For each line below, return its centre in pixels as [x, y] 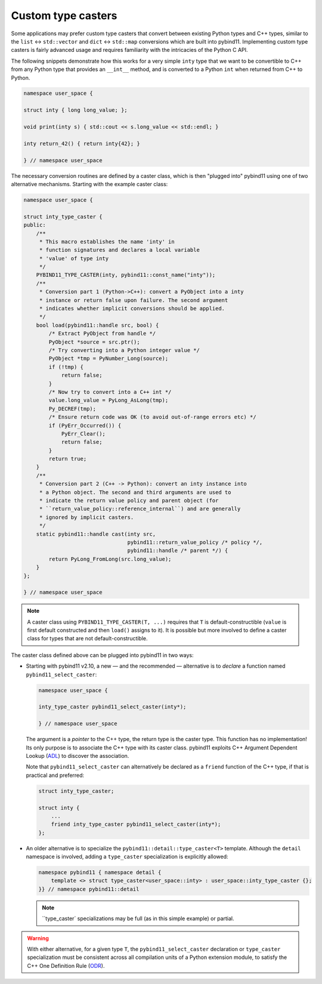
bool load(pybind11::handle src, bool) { [97, 325]
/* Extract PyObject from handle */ [102, 334]
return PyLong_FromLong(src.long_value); [110, 559]
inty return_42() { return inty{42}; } [82, 144]
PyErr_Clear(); [83, 434]
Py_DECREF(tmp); [72, 408]
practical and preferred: [55, 775]
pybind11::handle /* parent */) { [178, 551]
